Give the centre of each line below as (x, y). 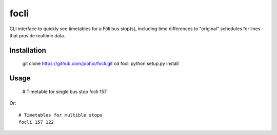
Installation (28, 50)
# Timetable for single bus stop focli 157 (65, 92)
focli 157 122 (36, 122)
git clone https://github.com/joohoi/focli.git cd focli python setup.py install (101, 63)
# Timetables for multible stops (61, 115)
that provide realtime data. (37, 35)
